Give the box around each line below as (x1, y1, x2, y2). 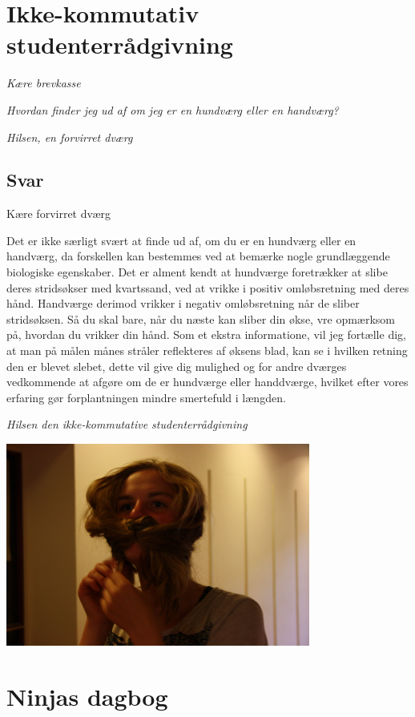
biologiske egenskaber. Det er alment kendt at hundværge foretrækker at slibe (6, 264, 388, 280)
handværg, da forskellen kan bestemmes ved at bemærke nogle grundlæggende (6, 248, 390, 264)
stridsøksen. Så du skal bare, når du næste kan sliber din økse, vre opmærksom (6, 310, 396, 327)
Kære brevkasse (6, 75, 81, 91)
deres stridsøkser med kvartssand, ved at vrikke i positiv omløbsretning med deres (6, 279, 409, 296)
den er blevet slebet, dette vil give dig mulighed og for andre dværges (6, 357, 347, 374)
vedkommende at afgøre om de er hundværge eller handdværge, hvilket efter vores (6, 373, 409, 390)
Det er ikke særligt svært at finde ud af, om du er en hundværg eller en (6, 232, 357, 248)
